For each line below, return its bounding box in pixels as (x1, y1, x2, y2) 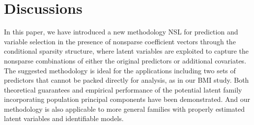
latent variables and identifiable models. (4, 113, 124, 124)
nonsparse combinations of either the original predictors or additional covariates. (4, 55, 247, 65)
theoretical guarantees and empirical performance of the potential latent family (4, 84, 242, 94)
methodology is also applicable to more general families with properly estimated (4, 103, 245, 114)
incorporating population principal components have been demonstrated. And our (4, 94, 250, 104)
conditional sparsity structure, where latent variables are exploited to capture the (4, 46, 249, 56)
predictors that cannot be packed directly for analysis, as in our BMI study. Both (4, 75, 249, 85)
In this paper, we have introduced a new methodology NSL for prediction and (4, 27, 238, 37)
